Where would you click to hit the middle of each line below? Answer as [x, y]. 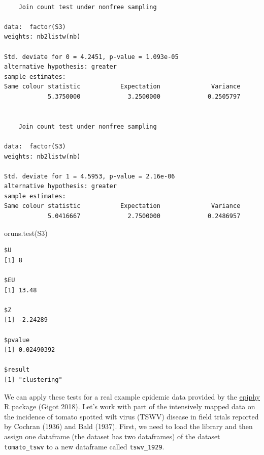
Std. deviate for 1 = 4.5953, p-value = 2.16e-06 [90, 176]
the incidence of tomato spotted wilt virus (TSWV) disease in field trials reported [131, 416]
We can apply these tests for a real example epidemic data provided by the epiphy [132, 396]
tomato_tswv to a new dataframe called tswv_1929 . [84, 446]
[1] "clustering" [33, 380]
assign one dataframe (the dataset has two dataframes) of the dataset [112, 436]
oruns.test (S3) [26, 233]
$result [17, 370]
